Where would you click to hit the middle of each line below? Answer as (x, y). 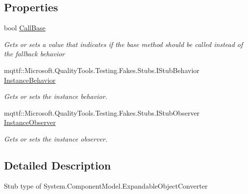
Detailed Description (58, 165)
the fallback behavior (34, 54)
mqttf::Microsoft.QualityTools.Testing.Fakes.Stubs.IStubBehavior (102, 70)
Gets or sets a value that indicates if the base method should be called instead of (124, 44)
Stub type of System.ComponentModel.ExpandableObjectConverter (106, 185)
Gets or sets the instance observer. (56, 138)
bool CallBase (25, 28)
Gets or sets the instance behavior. (56, 96)
